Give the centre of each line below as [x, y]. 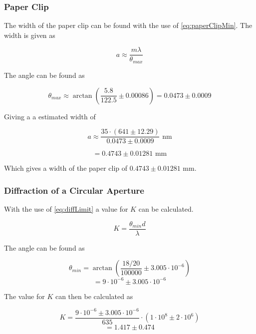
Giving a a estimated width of [50, 116]
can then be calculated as [94, 296]
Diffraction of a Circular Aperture [74, 190]
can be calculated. [166, 208]
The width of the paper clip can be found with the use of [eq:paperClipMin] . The [128, 25]
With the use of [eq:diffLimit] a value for [66, 208]
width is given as [30, 35]
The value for [24, 296]
